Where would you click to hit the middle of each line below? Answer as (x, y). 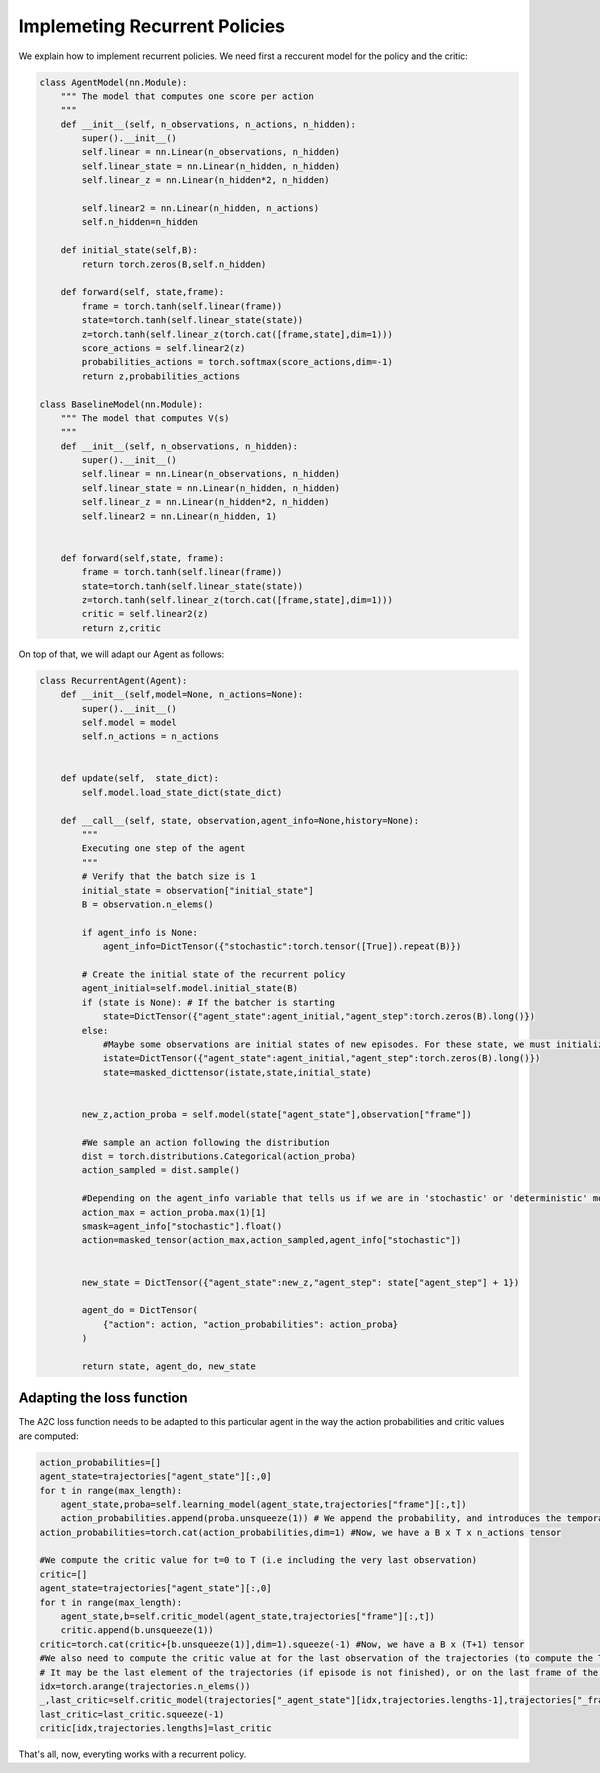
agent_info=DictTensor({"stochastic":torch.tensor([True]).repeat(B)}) (282, 946)
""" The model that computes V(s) (145, 418)
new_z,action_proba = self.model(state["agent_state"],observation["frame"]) (276, 1114)
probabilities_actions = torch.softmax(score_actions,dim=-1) (237, 362)
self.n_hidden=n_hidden (140, 222)
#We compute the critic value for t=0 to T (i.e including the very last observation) (258, 1560)
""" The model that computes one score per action (187, 96)
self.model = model (129, 722)
